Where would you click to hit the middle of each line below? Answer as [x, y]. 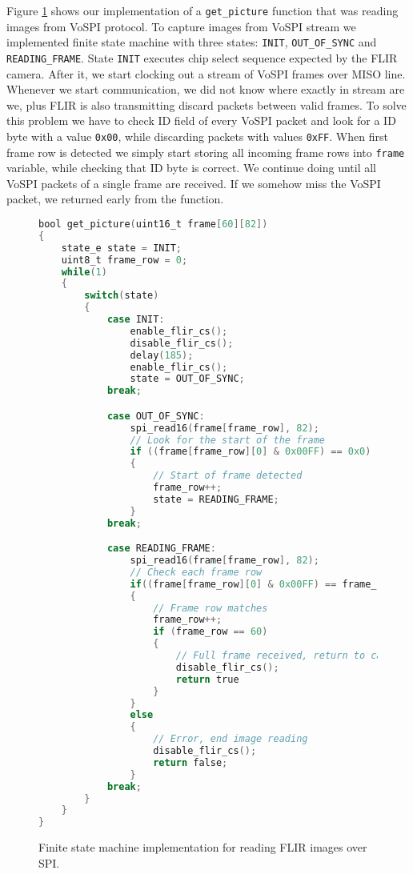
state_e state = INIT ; [121, 248]
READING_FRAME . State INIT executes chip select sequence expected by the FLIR [202, 57]
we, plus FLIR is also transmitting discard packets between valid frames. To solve [206, 104]
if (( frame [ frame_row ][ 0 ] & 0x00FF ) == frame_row [262, 584]
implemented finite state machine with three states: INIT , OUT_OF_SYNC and [192, 42]
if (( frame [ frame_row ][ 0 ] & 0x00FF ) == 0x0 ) [251, 452]
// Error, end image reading [231, 739]
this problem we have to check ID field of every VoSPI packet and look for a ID [201, 120]
